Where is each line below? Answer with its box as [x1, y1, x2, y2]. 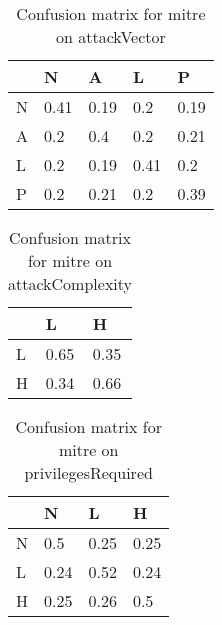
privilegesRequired [24, 460, 153, 484]
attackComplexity [8, 271, 133, 295]
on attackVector [56, 24, 166, 48]
